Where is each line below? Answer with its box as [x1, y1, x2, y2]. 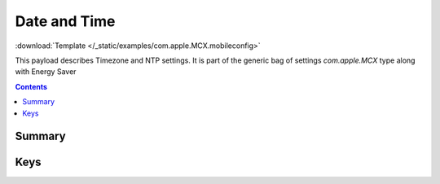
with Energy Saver [15, 67, 77, 77]
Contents [15, 81, 48, 91]
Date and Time [15, 12, 116, 30]
